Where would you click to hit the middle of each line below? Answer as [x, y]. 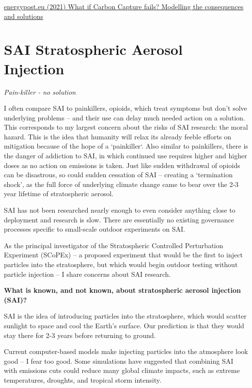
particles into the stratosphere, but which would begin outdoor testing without [121, 264]
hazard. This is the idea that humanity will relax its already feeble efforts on [118, 136]
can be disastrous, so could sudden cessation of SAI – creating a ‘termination [118, 175]
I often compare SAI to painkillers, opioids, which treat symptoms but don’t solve [126, 108]
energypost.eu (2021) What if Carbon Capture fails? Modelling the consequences [124, 6]
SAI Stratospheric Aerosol [93, 49]
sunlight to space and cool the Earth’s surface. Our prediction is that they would [124, 325]
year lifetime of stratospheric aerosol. [59, 194]
